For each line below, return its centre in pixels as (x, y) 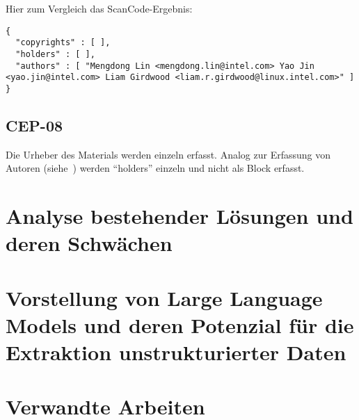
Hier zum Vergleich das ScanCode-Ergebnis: (99, 8)
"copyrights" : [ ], (63, 43)
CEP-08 (34, 125)
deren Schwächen (89, 243)
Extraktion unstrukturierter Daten (176, 352)
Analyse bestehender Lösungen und (179, 216)
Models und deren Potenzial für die (180, 324)
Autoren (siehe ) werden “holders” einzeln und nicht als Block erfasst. (155, 168)
